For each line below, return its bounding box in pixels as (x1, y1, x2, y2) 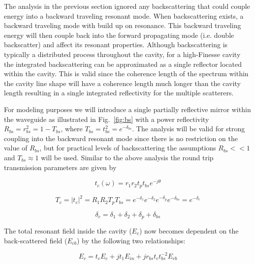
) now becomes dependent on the (139, 226, 239, 236)
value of (4, 143, 28, 153)
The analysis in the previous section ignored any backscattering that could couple (4, 1, 250, 11)
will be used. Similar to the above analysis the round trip (41, 152, 214, 162)
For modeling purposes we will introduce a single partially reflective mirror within (4, 104, 251, 114)
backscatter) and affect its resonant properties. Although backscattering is (4, 39, 228, 50)
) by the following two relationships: (77, 235, 186, 245)
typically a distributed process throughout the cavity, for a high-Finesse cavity (4, 49, 241, 59)
